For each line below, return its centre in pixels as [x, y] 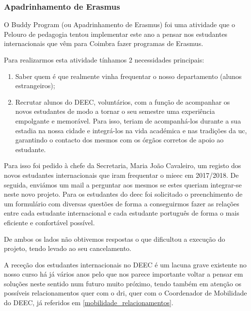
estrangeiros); [35, 86]
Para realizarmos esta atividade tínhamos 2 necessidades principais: [104, 60]
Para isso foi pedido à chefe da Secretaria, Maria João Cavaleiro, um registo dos [123, 165]
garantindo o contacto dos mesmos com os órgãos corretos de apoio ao [119, 140]
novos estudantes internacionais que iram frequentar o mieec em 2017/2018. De [121, 175]
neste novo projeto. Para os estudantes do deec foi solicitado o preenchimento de [123, 194]
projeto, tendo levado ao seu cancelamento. [68, 248]
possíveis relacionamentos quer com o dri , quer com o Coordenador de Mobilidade [125, 293]
